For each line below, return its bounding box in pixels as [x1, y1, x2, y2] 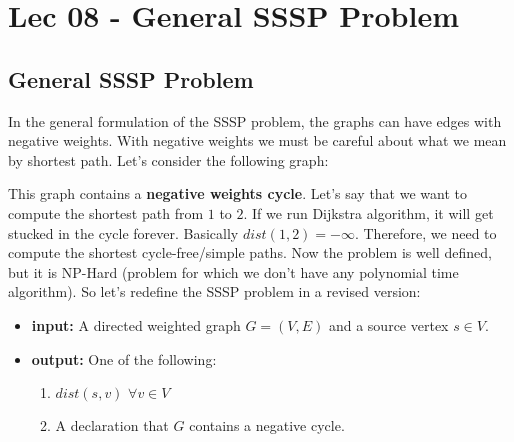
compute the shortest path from [8, 202, 204, 223]
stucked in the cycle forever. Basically [8, 222, 239, 243]
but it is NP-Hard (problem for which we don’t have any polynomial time [8, 261, 459, 282]
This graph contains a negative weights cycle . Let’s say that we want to [8, 183, 467, 204]
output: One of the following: [31, 348, 217, 369]
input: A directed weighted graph [31, 314, 241, 335]
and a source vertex [328, 314, 449, 335]
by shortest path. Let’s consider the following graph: [8, 149, 329, 170]
